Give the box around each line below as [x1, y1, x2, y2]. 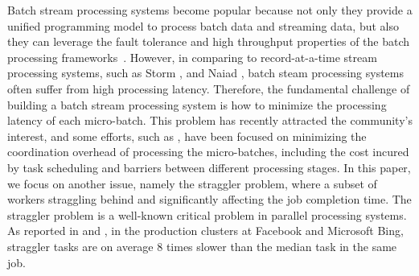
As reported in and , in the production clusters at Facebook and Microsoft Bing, [7, 222, 404, 239]
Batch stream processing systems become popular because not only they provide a [7, 2, 413, 18]
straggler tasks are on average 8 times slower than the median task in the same [7, 237, 397, 254]
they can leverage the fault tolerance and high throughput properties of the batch [7, 33, 410, 50]
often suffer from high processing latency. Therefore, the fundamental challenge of [7, 80, 410, 97]
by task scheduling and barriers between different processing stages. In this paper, [7, 159, 411, 175]
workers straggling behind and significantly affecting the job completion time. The [7, 191, 412, 208]
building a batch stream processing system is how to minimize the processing [7, 96, 387, 113]
